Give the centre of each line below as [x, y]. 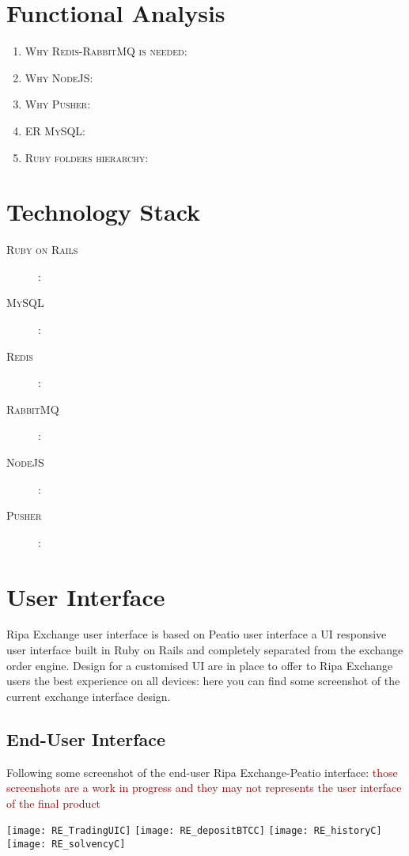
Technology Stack [104, 212]
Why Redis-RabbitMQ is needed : [106, 51]
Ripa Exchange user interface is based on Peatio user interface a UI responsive [197, 634]
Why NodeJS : [59, 77]
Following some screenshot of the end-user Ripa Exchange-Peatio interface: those [202, 772]
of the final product [54, 803]
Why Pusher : [58, 104]
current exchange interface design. [89, 696]
